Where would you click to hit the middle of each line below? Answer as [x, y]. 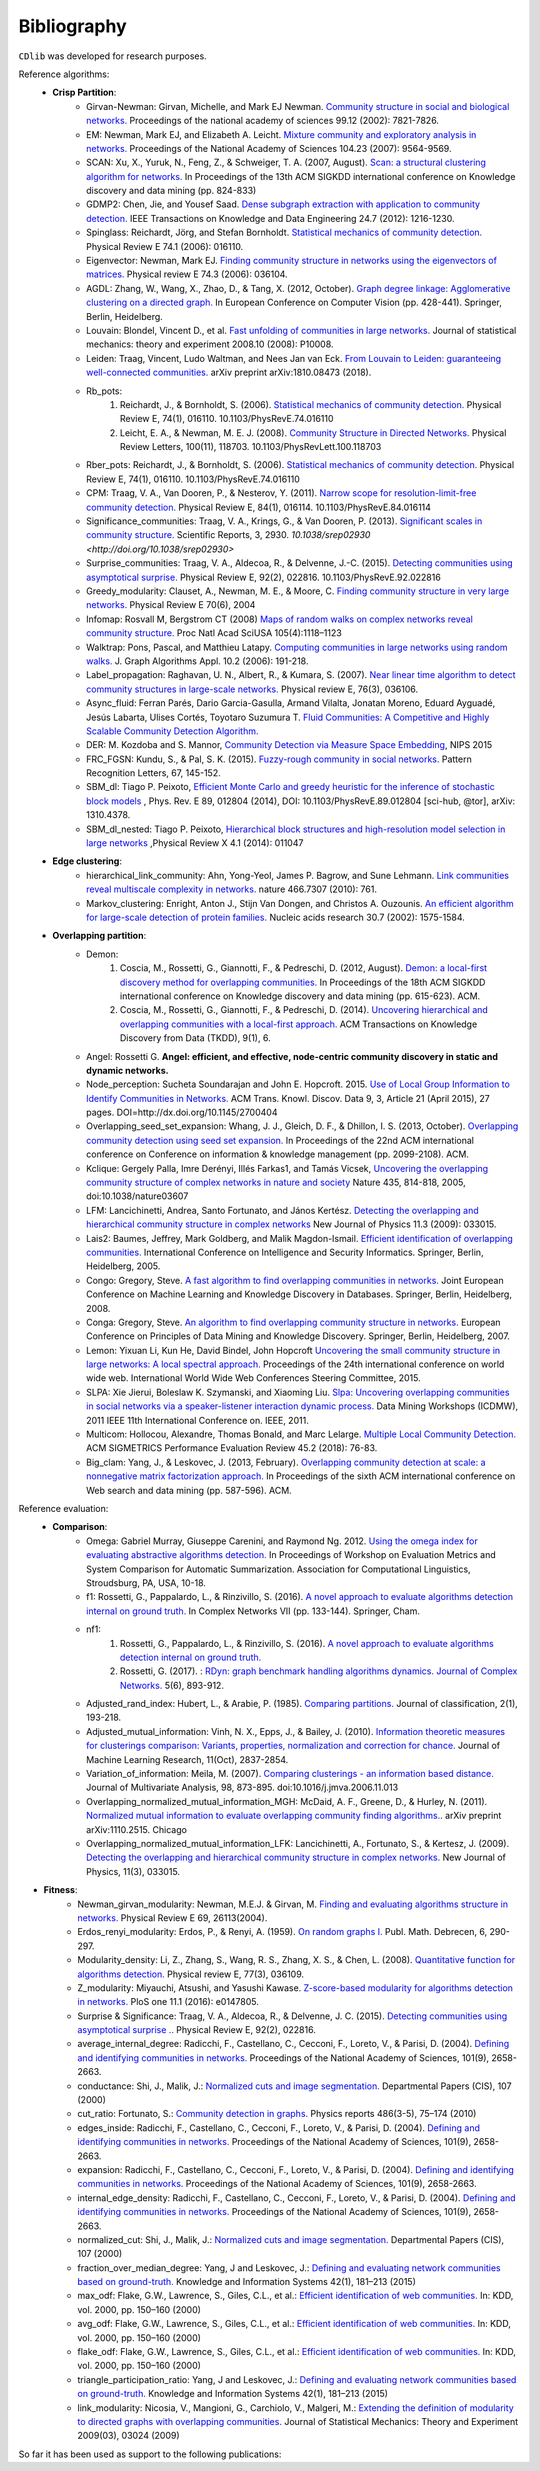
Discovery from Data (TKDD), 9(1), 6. [195, 1038]
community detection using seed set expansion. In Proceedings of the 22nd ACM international [280, 1140]
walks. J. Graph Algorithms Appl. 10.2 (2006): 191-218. [197, 661]
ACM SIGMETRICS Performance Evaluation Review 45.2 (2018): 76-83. [232, 1448]
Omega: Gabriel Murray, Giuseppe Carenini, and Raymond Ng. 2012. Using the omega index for [282, 1541]
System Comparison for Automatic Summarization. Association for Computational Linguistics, [278, 1569]
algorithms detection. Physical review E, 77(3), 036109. [191, 1974]
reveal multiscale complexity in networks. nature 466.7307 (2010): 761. [231, 889]
